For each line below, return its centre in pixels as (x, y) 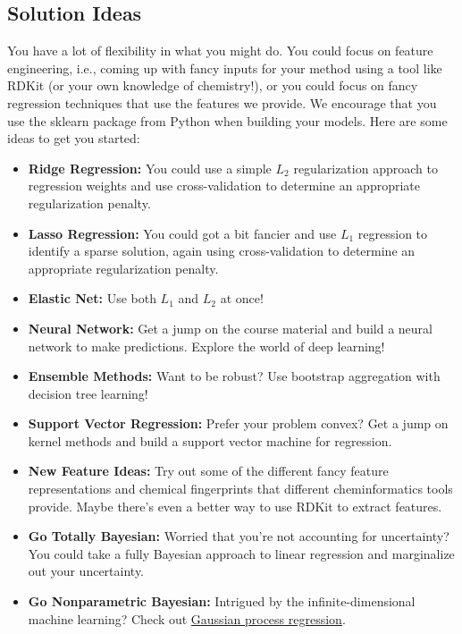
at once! (242, 298)
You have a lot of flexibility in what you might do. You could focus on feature (220, 51)
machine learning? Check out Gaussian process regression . (187, 618)
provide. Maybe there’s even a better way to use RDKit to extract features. (235, 506)
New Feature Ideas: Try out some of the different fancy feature (208, 471)
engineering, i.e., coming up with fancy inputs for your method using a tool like (225, 68)
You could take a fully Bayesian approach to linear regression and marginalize (241, 553)
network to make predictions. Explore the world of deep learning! (206, 346)
